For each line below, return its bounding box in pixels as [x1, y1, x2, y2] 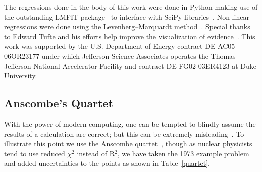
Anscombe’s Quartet [4, 95, 113, 111]
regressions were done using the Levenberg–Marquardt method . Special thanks [4, 21, 250, 32]
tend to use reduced [4, 148, 65, 158]
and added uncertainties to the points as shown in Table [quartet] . [4, 158, 210, 168]
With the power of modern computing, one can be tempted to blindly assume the [4, 118, 256, 129]
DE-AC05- [205, 41, 237, 51]
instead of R [77, 148, 115, 158]
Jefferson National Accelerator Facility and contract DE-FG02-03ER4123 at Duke [4, 60, 257, 71]
